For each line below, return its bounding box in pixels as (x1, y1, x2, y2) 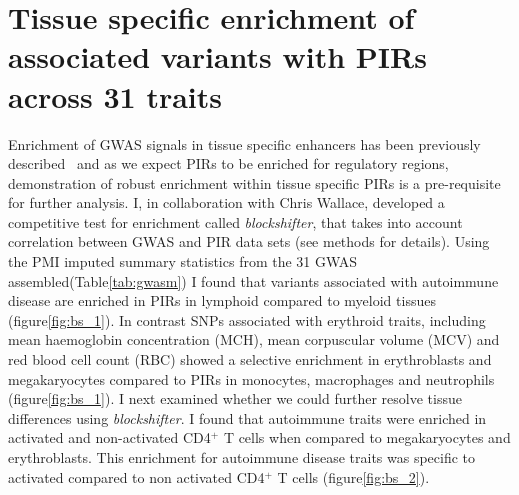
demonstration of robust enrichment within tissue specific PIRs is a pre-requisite (8, 172, 501, 193)
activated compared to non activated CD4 (8, 466, 265, 487)
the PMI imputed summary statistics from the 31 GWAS (8, 251, 358, 272)
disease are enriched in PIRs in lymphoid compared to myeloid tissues (8, 290, 436, 311)
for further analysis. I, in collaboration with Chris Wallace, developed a (8, 192, 445, 213)
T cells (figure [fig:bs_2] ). (277, 466, 430, 487)
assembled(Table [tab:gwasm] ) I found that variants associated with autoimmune (8, 270, 499, 291)
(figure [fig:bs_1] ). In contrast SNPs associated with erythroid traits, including (8, 309, 486, 330)
